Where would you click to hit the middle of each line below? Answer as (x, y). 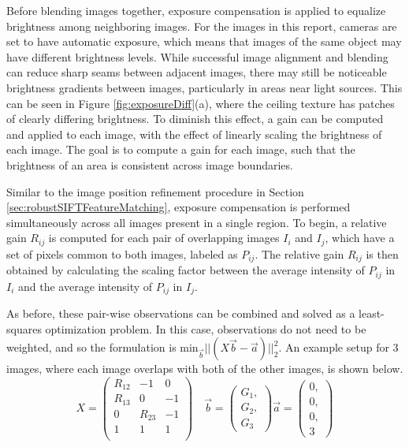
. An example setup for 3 (338, 347)
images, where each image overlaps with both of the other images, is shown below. (205, 369)
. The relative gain (299, 253)
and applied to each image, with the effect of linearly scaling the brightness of (194, 134)
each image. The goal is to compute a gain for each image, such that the (181, 149)
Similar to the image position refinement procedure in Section (155, 191)
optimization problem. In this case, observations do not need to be (206, 328)
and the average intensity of (86, 286)
